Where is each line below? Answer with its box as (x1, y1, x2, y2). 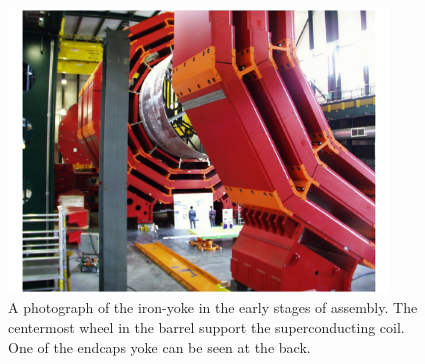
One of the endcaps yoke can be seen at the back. (8, 336, 311, 357)
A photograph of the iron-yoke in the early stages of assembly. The (8, 297, 418, 318)
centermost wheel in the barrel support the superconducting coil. (8, 317, 405, 337)
